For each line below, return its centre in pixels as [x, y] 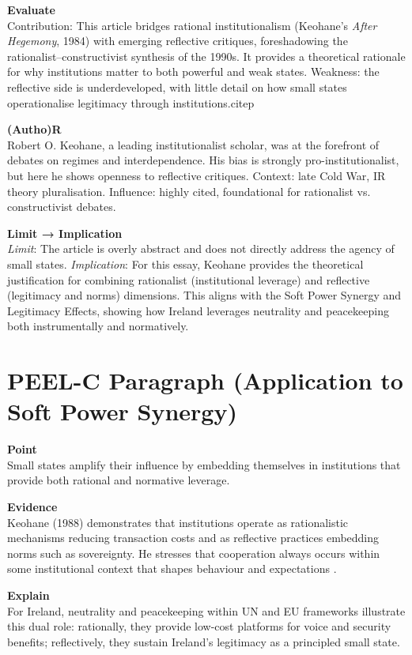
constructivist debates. [62, 207]
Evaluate [31, 9]
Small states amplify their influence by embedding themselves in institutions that [204, 464]
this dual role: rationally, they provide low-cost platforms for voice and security [199, 626]
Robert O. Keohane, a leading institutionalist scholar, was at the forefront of [193, 144]
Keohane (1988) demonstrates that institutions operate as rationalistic [178, 522]
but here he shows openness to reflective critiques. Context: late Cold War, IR [197, 175]
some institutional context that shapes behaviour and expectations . [172, 568]
